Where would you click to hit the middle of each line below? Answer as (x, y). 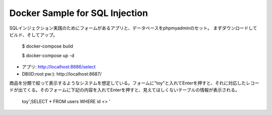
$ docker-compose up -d (48, 55)
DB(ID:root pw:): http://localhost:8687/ (62, 74)
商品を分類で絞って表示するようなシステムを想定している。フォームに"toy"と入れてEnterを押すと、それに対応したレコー (134, 83)
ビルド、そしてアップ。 (33, 34)
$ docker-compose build (47, 46)
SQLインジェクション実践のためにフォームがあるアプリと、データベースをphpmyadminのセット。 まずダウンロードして (133, 28)
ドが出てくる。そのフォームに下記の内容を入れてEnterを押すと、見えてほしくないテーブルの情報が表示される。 (124, 90)
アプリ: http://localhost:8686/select (59, 67)
